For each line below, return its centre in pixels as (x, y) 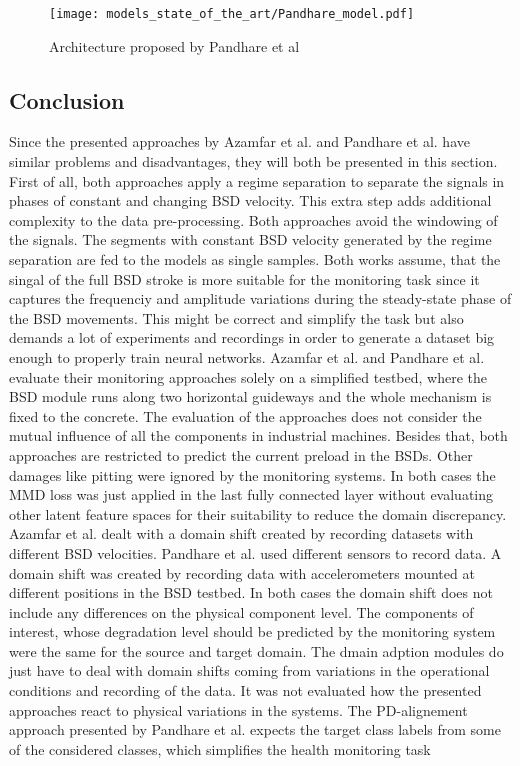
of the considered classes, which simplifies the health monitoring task (220, 748)
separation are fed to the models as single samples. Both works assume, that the (255, 259)
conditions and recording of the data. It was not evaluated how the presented (245, 690)
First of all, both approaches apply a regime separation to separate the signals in (257, 180)
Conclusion (67, 99)
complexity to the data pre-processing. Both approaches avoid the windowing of (253, 219)
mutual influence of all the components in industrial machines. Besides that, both (258, 435)
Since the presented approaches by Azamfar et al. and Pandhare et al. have (239, 141)
